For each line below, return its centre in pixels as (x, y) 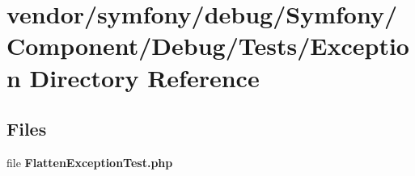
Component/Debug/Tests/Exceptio (208, 46)
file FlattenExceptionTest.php (90, 162)
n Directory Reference (133, 77)
